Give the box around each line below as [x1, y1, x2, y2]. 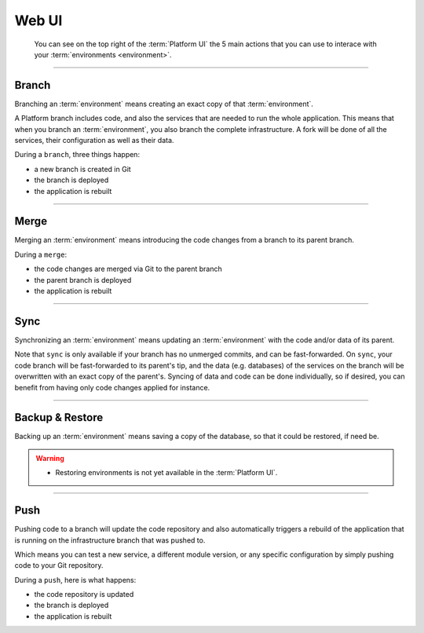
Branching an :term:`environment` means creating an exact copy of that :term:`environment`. [14, 99, 314, 108]
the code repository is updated [34, 590, 134, 599]
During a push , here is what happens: [14, 575, 137, 584]
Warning [35, 453, 64, 463]
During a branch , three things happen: [14, 150, 141, 159]
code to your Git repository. [14, 561, 104, 570]
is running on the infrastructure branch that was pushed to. [14, 535, 206, 545]
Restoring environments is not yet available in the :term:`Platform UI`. [55, 468, 278, 477]
